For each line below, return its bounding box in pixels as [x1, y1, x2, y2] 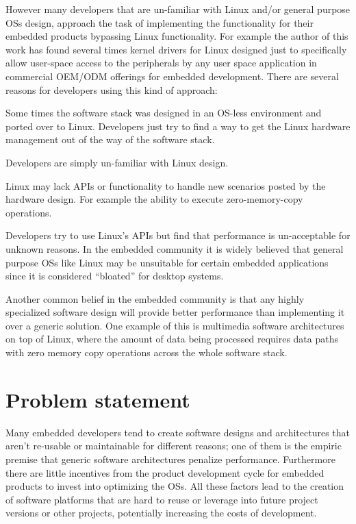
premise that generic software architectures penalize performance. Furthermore [5, 451, 335, 466]
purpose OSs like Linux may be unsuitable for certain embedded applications [5, 255, 329, 269]
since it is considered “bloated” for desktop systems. [5, 269, 224, 283]
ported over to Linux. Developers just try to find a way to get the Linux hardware [5, 118, 351, 133]
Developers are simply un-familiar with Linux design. [5, 155, 229, 169]
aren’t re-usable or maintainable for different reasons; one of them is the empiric [5, 438, 342, 453]
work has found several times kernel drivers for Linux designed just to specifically [5, 42, 347, 56]
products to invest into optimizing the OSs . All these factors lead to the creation [5, 479, 344, 493]
